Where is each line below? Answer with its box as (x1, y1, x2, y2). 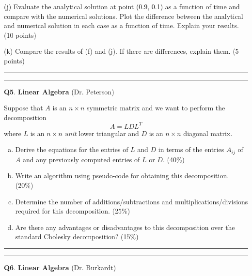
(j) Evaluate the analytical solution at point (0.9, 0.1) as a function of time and (4, 1, 240, 11)
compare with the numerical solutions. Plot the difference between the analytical (4, 11, 243, 21)
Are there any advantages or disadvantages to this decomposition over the (15, 222, 235, 232)
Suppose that (4, 103, 43, 113)
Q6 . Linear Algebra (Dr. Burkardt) (4, 262, 116, 273)
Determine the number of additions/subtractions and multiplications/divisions (15, 196, 248, 206)
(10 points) (4, 30, 36, 40)
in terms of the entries (158, 144, 224, 154)
